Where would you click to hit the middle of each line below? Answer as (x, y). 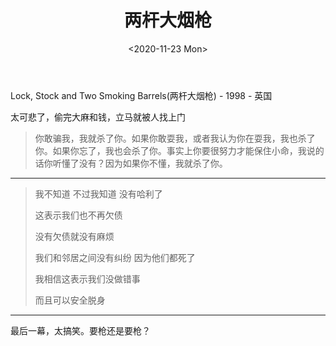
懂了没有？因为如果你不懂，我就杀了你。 (144, 163)
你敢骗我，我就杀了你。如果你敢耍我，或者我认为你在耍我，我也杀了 (175, 138)
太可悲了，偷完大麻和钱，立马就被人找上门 (98, 117)
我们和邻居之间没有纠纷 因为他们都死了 (115, 257)
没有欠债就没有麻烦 (74, 236)
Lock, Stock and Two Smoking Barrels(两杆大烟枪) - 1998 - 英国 (141, 95)
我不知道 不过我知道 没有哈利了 (98, 193)
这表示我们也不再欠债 (78, 215)
